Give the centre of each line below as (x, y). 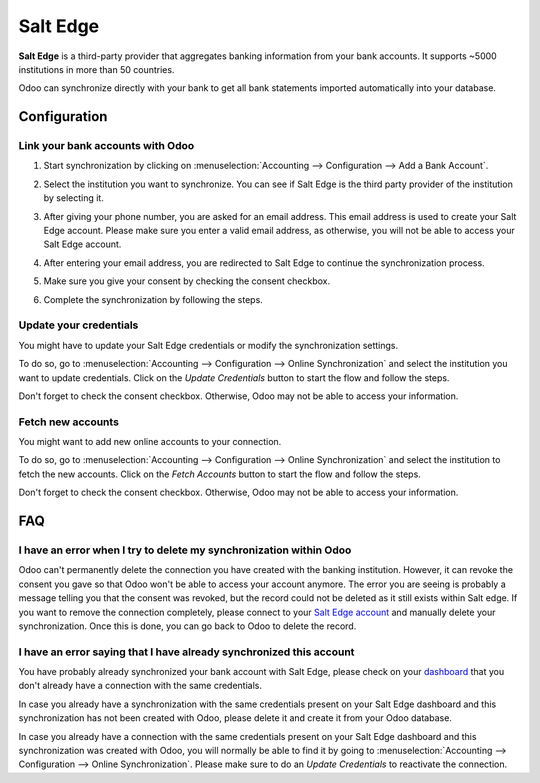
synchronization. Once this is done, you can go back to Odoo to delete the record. (187, 626)
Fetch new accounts (69, 422)
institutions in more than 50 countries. (96, 69)
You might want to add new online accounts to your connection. (150, 442)
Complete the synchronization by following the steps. (153, 299)
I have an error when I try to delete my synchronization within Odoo (185, 550)
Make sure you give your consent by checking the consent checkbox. (186, 281)
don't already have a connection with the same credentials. (140, 686)
